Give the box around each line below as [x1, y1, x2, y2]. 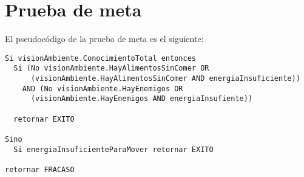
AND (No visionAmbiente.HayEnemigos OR [22, 84, 183, 93]
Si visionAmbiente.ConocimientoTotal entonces [5, 54, 196, 63]
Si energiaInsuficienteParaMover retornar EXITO [13, 145, 214, 154]
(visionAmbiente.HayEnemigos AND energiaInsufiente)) [30, 94, 253, 103]
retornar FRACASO [5, 165, 75, 174]
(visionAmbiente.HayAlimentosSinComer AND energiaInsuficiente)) [30, 74, 300, 83]
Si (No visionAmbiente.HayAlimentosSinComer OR [13, 64, 209, 73]
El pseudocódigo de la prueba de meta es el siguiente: [5, 32, 204, 45]
